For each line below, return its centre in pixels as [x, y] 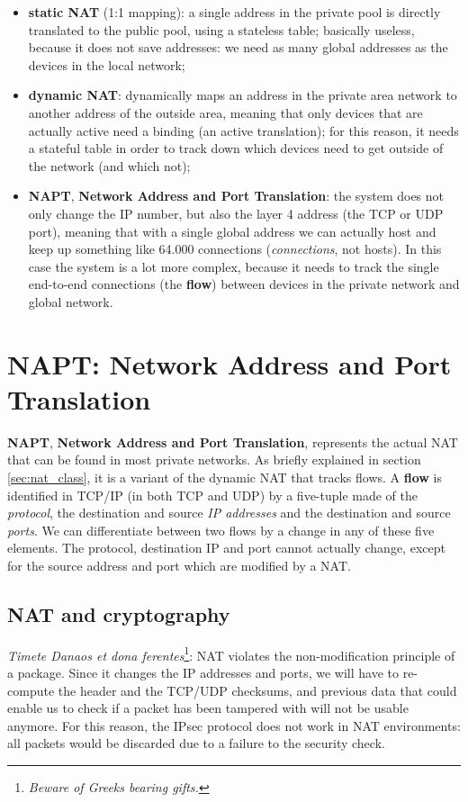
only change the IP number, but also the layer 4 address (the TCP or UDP [236, 213]
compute [31, 690]
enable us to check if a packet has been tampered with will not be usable [208, 708]
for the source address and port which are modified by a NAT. [179, 565]
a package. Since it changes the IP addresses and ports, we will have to [203, 673]
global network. [71, 301]
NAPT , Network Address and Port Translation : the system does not [236, 196]
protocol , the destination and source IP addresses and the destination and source [229, 513]
